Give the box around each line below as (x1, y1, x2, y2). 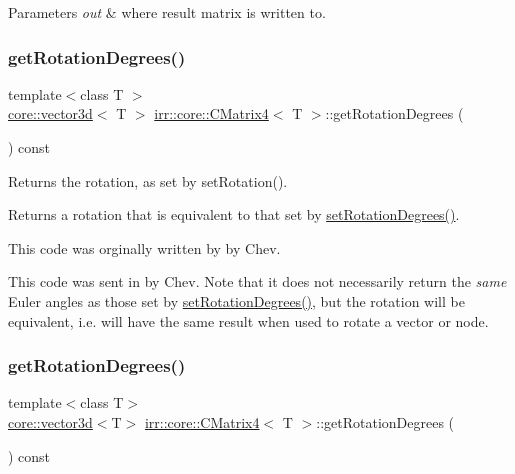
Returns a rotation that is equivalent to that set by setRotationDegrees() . (8, 204, 460, 225)
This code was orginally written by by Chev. (8, 237, 281, 258)
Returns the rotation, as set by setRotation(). (8, 170, 288, 191)
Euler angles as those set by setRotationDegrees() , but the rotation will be (8, 290, 465, 311)
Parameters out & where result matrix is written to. (8, 2, 326, 22)
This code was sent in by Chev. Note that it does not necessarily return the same (8, 271, 507, 292)
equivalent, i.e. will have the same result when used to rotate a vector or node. (8, 310, 489, 331)
